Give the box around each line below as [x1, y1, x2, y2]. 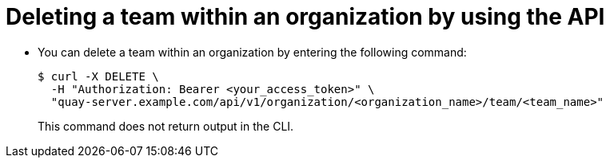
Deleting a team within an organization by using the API [6, 3, 605, 30]
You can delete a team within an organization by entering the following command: [38, 45, 467, 59]
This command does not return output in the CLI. [38, 119, 294, 133]
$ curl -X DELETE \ [38, 69, 159, 83]
